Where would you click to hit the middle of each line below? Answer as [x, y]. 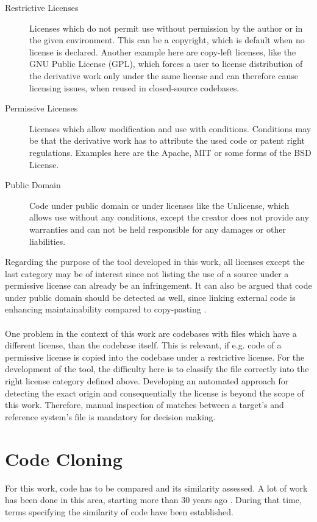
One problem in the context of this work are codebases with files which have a [151, 333]
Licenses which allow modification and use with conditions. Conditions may [170, 128]
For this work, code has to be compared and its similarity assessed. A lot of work [156, 488]
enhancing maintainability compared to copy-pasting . [106, 309]
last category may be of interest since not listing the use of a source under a [147, 273]
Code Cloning [64, 458]
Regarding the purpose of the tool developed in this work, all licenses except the [155, 262]
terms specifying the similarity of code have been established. [119, 511]
